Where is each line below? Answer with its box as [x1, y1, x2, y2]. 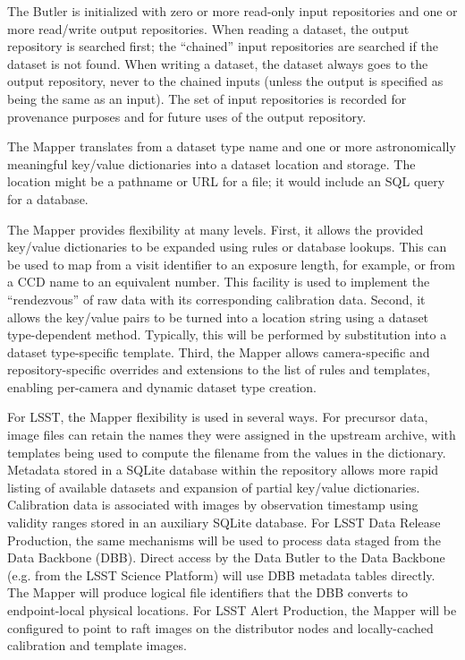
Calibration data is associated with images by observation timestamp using [7, 495, 418, 514]
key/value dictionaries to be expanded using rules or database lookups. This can [7, 237, 447, 256]
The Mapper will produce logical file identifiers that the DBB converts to [7, 583, 409, 602]
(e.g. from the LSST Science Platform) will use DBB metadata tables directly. [7, 565, 435, 584]
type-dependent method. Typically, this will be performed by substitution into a [7, 325, 447, 344]
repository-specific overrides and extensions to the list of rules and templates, [7, 360, 430, 379]
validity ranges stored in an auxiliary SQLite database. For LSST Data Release [7, 513, 441, 532]
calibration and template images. [7, 636, 187, 655]
